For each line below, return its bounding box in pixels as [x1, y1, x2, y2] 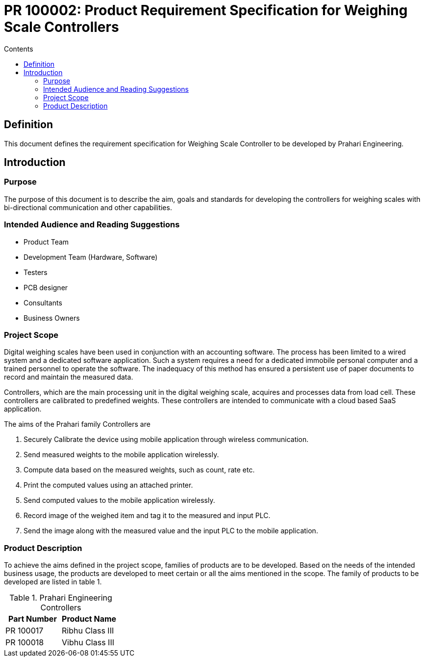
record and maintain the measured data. [4, 373, 133, 382]
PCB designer [24, 283, 68, 292]
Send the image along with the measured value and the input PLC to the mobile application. [24, 526, 318, 535]
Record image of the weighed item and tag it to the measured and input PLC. [24, 511, 271, 520]
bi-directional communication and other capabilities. [4, 203, 172, 212]
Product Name [62, 614, 117, 624]
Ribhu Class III [62, 626, 114, 636]
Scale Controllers [4, 19, 119, 35]
